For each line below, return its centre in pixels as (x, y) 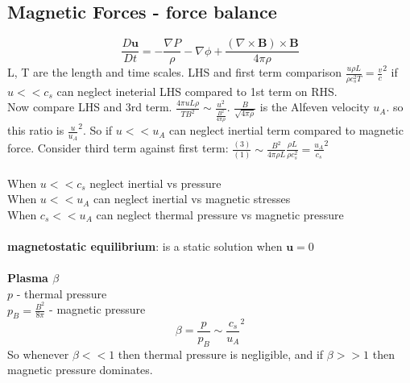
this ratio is (36, 130)
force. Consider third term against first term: (118, 148)
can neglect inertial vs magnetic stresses (192, 199)
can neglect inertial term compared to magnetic (286, 130)
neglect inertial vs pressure (155, 183)
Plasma (28, 278)
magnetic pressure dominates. (80, 370)
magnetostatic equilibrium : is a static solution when (145, 246)
